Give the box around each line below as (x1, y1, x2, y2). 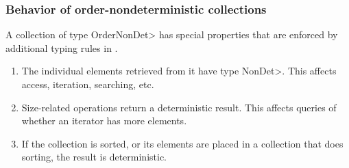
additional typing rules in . (5, 40, 118, 55)
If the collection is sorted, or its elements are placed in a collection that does (21, 136, 344, 150)
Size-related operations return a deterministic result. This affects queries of (21, 100, 337, 114)
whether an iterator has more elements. (21, 113, 187, 128)
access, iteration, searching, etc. (21, 77, 154, 91)
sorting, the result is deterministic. (21, 150, 167, 164)
